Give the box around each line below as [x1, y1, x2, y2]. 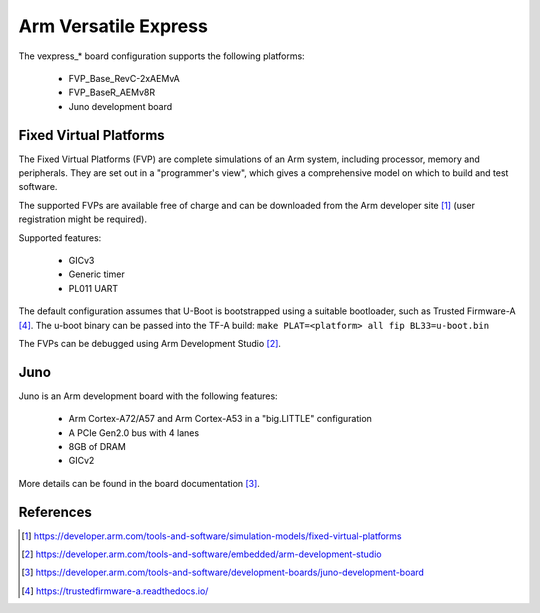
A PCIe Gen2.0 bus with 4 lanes [68, 426, 200, 439]
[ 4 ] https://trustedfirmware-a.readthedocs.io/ [21, 585, 209, 597]
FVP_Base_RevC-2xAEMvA [68, 72, 180, 84]
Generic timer [68, 268, 125, 280]
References [18, 503, 92, 520]
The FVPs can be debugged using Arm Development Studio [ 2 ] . [18, 337, 282, 349]
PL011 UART [68, 282, 119, 294]
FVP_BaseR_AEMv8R [68, 86, 156, 99]
